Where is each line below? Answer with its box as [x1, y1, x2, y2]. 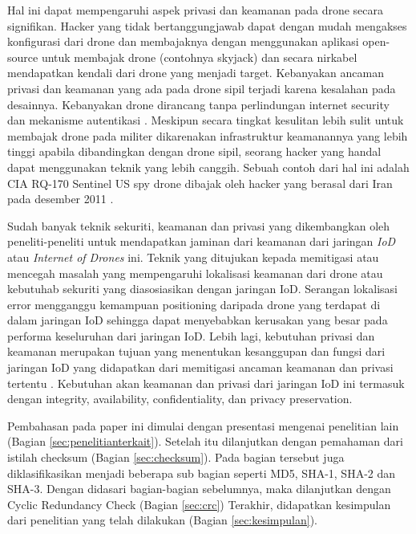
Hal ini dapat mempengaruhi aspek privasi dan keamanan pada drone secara [7, 2, 384, 18]
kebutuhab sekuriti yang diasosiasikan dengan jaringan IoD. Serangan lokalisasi [7, 280, 398, 297]
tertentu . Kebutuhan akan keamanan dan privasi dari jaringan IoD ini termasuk [7, 374, 405, 391]
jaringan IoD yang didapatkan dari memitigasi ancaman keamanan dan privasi [7, 359, 394, 376]
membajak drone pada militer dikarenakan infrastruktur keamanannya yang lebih [7, 127, 408, 144]
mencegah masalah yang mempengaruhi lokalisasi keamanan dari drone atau [7, 264, 383, 281]
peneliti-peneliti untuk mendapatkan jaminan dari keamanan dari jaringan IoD [7, 233, 396, 250]
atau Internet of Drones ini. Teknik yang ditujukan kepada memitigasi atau [7, 248, 379, 265]
